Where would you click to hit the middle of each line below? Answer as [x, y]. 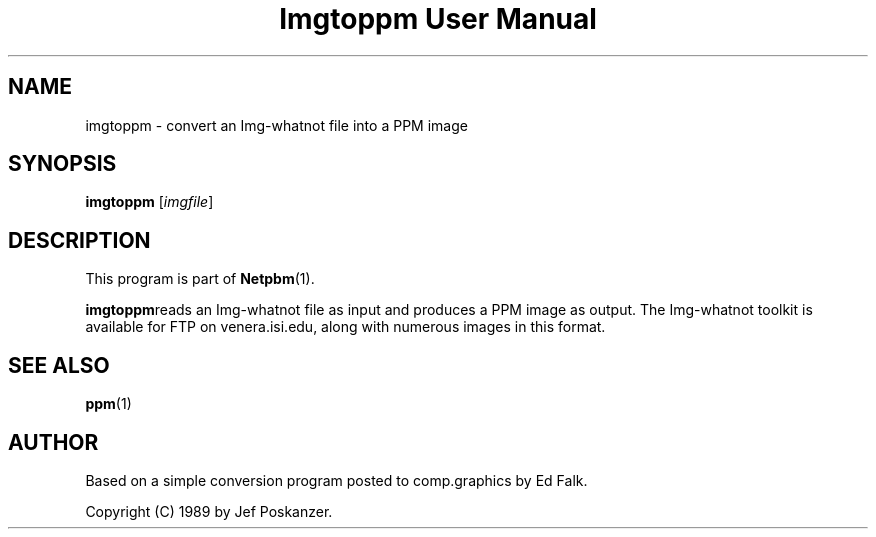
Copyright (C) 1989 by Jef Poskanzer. [209, 511]
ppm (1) [108, 404]
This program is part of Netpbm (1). [200, 279]
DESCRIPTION [79, 240]
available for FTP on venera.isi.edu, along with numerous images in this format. [345, 327]
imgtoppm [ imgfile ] [149, 202]
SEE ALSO [59, 365]
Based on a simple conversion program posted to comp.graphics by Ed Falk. [336, 480]
